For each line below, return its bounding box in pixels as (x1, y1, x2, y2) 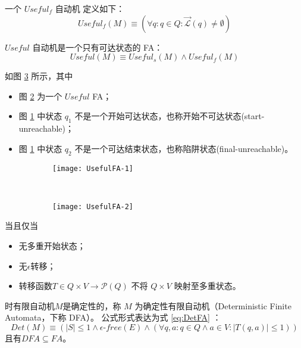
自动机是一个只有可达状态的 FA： (32, 41, 163, 53)
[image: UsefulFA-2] (52, 202, 134, 211)
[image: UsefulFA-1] (52, 164, 134, 173)
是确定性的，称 (62, 299, 121, 312)
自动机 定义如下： (55, 2, 125, 14)
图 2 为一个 (18, 89, 62, 102)
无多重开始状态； (18, 240, 86, 252)
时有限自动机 (5, 299, 55, 312)
